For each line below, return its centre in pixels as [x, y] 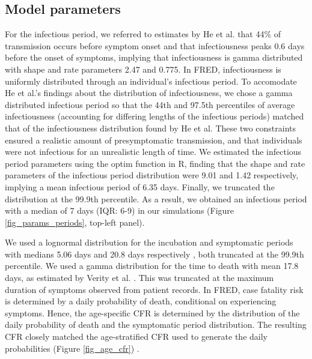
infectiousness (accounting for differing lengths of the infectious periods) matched [154, 116]
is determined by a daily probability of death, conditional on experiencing [141, 301]
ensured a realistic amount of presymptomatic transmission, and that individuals [154, 140]
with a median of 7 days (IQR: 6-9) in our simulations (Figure [120, 210]
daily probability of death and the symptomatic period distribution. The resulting [156, 324]
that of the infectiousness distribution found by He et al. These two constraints [151, 128]
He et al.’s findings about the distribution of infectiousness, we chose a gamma [149, 93]
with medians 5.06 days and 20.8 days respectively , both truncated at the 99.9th [154, 254]
